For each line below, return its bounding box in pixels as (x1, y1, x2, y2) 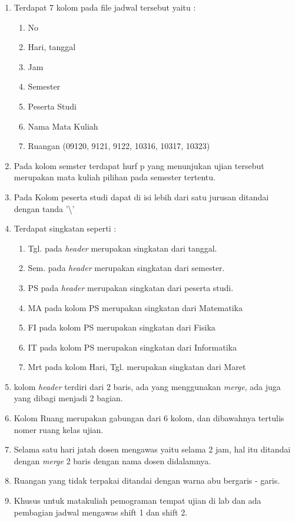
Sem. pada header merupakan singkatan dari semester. (28, 262, 225, 274)
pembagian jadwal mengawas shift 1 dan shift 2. (14, 506, 188, 518)
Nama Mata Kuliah (28, 120, 98, 132)
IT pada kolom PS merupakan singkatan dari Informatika (28, 341, 237, 353)
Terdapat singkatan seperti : (14, 222, 117, 234)
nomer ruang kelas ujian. (14, 423, 104, 435)
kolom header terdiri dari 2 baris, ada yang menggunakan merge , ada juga (14, 380, 281, 392)
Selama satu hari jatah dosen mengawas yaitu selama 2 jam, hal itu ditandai (14, 443, 291, 455)
